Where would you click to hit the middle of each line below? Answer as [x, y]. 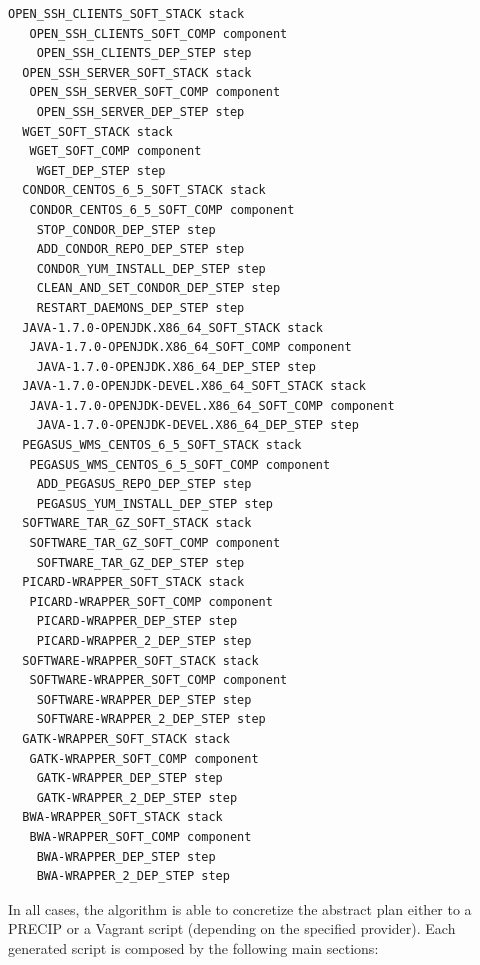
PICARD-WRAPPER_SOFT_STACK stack [133, 582]
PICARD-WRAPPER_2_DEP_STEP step [144, 641]
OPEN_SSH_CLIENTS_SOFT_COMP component [158, 33]
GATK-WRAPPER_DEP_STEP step [129, 778]
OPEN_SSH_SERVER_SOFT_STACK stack [137, 72]
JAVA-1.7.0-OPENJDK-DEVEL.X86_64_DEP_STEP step [197, 425]
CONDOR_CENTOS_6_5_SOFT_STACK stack [144, 190]
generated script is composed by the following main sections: [193, 947]
